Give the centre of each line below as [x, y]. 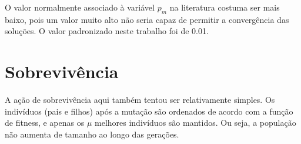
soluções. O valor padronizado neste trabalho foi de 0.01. [107, 31]
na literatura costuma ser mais [225, 7]
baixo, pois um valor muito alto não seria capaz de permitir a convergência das [147, 19]
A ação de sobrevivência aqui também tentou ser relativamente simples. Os [140, 100]
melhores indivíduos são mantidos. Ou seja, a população [195, 123]
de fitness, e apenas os [45, 123]
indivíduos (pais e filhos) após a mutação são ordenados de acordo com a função [149, 111]
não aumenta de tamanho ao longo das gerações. [92, 134]
